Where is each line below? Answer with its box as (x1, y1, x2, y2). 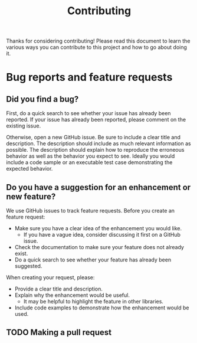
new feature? (6, 191, 56, 201)
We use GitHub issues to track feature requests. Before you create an (6, 207, 175, 214)
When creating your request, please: (6, 274, 95, 281)
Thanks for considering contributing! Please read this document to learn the (6, 37, 191, 45)
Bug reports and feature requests (6, 71, 173, 84)
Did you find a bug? (6, 94, 79, 104)
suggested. (14, 263, 42, 269)
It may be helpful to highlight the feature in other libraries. (23, 298, 164, 305)
